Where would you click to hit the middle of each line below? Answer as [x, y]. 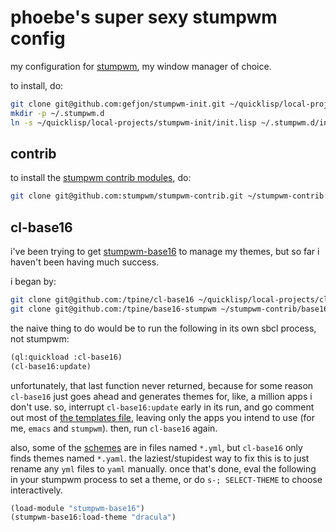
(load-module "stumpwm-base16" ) [77, 508]
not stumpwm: [40, 338]
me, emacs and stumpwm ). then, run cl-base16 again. [114, 428]
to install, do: [37, 85]
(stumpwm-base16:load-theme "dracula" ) [93, 517]
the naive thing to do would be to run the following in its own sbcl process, [163, 328]
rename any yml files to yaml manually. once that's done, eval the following [163, 468]
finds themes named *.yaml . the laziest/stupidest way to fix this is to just [160, 458]
